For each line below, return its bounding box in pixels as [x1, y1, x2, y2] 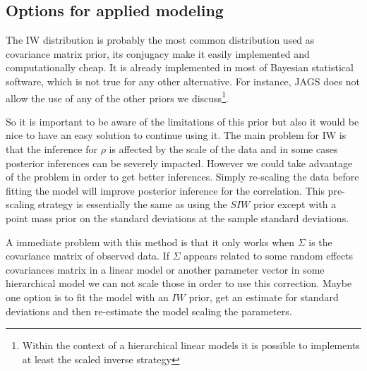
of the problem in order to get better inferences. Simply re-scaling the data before [6, 169, 359, 184]
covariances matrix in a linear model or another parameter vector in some [6, 262, 325, 276]
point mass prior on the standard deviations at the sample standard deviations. [6, 210, 349, 225]
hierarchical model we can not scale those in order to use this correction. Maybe [6, 276, 352, 291]
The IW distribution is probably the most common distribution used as [6, 32, 315, 47]
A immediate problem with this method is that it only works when [6, 234, 295, 249]
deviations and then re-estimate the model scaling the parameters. [6, 303, 292, 318]
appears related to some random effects [183, 248, 354, 263]
